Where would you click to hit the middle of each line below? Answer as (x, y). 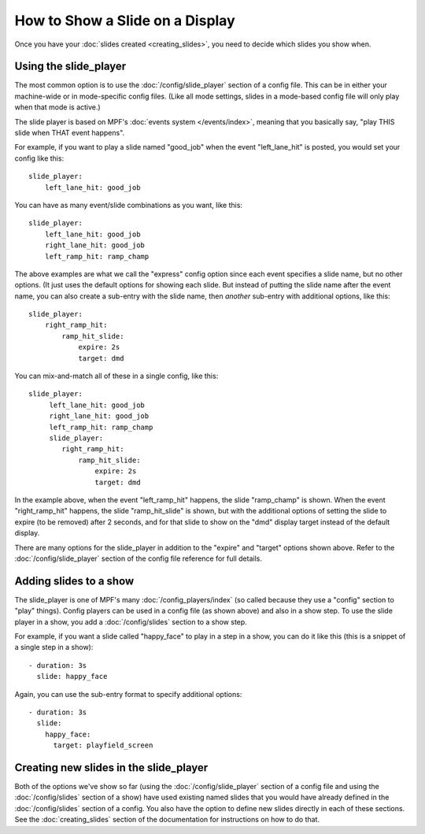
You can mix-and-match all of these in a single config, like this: (116, 376)
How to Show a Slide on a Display (125, 20)
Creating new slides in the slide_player (111, 767)
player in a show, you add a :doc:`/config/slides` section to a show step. (131, 621)
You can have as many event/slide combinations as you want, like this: (129, 205)
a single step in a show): (54, 647)
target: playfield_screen (103, 745)
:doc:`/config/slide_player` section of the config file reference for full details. (139, 558)
